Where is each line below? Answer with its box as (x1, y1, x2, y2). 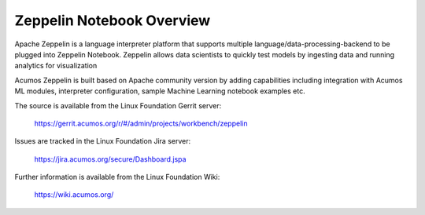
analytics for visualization (14, 61, 98, 71)
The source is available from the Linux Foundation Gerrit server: (14, 100, 222, 110)
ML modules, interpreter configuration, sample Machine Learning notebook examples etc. (14, 86, 306, 96)
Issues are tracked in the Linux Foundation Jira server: (14, 137, 191, 146)
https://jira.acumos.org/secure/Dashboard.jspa (34, 154, 187, 164)
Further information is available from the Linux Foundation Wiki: (14, 173, 220, 182)
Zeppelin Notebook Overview (14, 12, 211, 29)
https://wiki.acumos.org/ (34, 190, 114, 199)
